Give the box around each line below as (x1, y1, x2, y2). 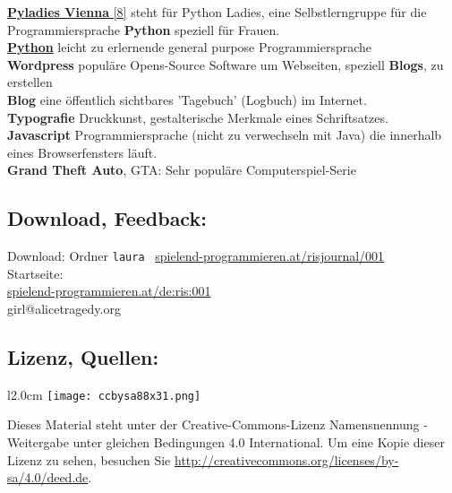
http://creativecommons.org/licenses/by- (174, 450, 399, 469)
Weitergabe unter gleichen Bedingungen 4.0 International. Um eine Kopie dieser (7, 433, 445, 452)
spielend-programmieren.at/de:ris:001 (7, 281, 211, 300)
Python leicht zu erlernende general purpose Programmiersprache (7, 38, 372, 56)
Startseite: (7, 264, 64, 282)
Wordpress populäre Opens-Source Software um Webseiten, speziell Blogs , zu (7, 55, 444, 74)
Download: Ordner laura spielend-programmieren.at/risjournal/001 (7, 246, 385, 265)
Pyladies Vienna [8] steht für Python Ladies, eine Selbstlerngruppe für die (7, 3, 427, 21)
